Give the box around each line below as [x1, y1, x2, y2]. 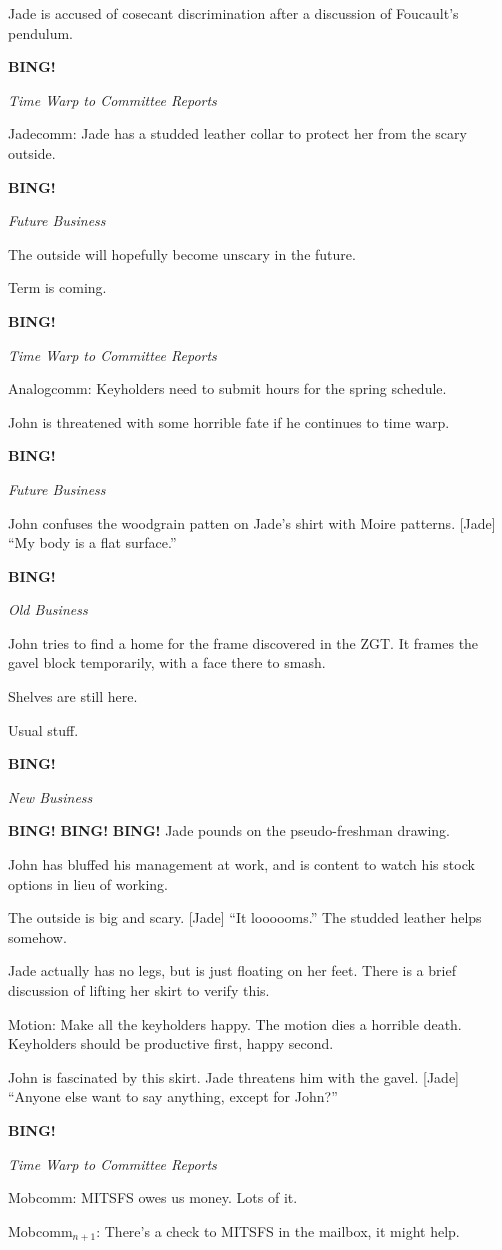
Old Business [8, 599, 88, 620]
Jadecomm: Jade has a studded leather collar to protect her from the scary [8, 123, 467, 144]
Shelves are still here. [8, 686, 138, 707]
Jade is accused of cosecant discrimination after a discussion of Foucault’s [8, 3, 459, 23]
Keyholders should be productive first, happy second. [8, 1033, 334, 1054]
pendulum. [8, 22, 73, 43]
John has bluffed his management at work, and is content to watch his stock [8, 854, 475, 875]
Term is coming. [8, 277, 107, 298]
